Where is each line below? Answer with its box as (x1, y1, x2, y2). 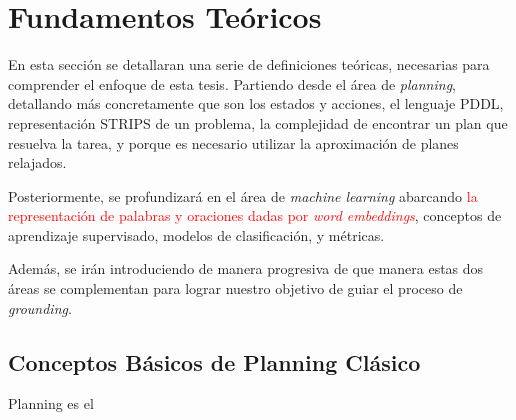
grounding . (8, 297, 72, 318)
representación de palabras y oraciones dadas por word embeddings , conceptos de (8, 205, 502, 226)
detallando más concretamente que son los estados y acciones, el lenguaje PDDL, (8, 93, 504, 114)
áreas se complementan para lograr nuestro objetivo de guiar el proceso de (8, 278, 463, 299)
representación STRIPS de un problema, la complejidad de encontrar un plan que (8, 112, 508, 133)
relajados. (8, 152, 67, 173)
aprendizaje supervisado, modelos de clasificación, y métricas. (8, 224, 385, 245)
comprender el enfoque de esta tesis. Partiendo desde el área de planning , (8, 73, 456, 94)
